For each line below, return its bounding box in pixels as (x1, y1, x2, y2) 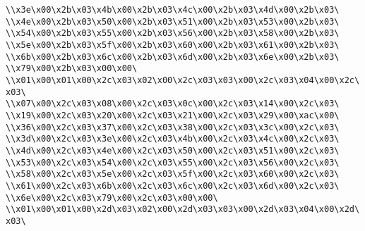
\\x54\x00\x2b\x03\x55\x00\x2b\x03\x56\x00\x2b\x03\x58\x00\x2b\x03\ (6, 28, 340, 39)
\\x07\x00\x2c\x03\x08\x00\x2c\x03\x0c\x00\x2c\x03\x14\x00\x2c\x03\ (6, 99, 340, 109)
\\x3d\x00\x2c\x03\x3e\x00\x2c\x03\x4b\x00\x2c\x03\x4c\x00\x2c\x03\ (6, 134, 340, 144)
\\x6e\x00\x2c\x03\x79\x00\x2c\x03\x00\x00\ (6, 192, 218, 203)
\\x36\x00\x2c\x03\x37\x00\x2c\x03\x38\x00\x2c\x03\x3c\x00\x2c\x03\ (6, 122, 340, 132)
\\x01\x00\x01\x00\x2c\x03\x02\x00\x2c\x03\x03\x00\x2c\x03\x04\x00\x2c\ (6, 75, 360, 85)
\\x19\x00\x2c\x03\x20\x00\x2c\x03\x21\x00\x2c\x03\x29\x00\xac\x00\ (6, 110, 340, 120)
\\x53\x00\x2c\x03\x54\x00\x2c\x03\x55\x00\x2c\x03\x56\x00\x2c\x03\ (6, 157, 340, 168)
